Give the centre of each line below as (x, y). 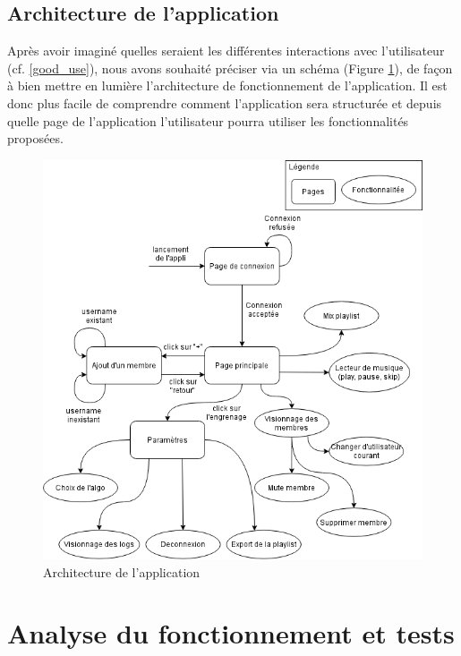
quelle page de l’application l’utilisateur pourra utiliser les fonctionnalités (208, 120)
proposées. (35, 138)
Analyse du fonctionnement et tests (231, 633)
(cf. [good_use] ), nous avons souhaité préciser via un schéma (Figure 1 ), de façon (230, 68)
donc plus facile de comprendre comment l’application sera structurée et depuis (225, 102)
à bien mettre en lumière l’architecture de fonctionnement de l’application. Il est (227, 85)
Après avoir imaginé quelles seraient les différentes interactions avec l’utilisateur (226, 51)
